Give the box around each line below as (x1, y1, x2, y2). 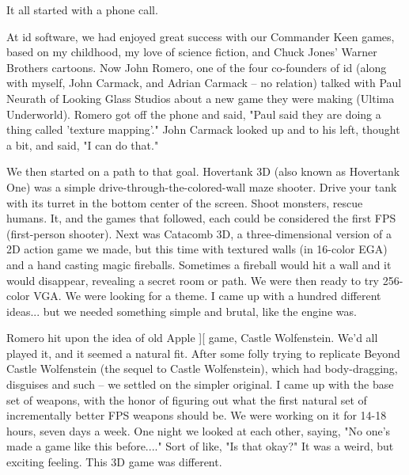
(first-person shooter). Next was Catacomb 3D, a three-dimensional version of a (6, 225, 392, 241)
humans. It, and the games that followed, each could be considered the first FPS (6, 210, 396, 226)
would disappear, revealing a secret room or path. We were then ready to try (6, 272, 380, 288)
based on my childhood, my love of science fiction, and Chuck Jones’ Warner (6, 44, 377, 60)
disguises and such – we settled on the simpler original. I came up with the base (6, 376, 394, 393)
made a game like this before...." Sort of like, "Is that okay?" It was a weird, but (6, 438, 394, 454)
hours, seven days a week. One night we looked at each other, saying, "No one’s (6, 422, 391, 439)
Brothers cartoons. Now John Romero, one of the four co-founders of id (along (6, 59, 387, 75)
